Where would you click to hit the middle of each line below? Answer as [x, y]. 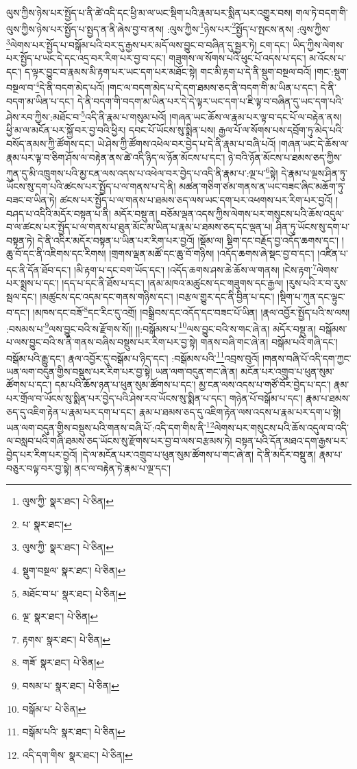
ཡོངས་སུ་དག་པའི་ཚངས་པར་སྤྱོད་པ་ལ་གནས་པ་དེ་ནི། [91, 186]
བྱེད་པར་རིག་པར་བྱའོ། [42, 454]
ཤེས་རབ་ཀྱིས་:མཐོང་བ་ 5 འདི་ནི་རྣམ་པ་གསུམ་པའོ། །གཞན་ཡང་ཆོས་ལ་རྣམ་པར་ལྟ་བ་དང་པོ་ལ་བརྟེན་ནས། [174, 116]
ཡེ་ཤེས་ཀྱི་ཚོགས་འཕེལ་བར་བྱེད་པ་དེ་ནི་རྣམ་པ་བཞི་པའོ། [186, 143]
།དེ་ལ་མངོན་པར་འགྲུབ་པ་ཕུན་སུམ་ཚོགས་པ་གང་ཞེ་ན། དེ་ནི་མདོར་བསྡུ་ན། [198, 454]
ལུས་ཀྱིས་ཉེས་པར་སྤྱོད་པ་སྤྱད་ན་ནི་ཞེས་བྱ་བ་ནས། [85, 28]
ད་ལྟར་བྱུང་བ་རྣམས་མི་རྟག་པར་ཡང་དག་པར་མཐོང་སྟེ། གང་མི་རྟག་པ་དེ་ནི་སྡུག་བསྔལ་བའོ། [168, 71]
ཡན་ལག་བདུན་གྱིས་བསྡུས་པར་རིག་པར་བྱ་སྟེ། [79, 371]
